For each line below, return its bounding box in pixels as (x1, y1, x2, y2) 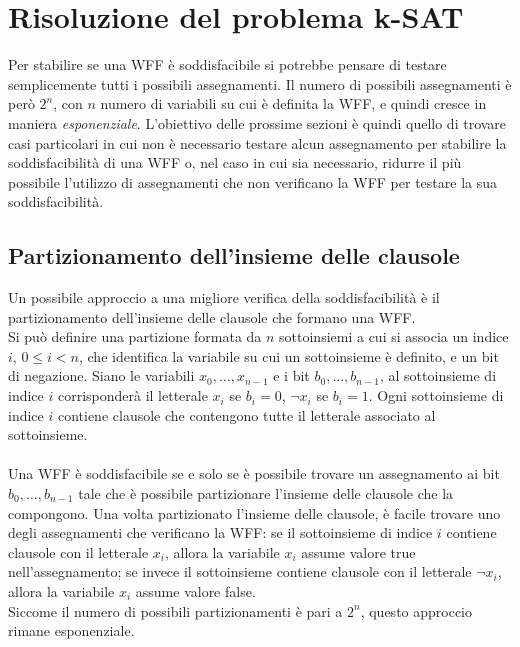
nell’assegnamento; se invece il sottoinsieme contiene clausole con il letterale (8, 561, 472, 582)
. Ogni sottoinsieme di (368, 385, 504, 406)
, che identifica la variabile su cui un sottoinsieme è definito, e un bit (78, 345, 499, 366)
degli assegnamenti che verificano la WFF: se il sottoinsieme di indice (8, 522, 433, 543)
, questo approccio (360, 600, 473, 621)
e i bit (273, 365, 310, 386)
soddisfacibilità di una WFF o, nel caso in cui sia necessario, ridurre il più (8, 152, 462, 173)
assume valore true (301, 541, 416, 562)
